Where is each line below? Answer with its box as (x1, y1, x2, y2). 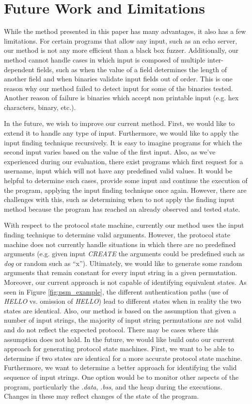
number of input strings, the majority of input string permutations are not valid (4, 315, 242, 325)
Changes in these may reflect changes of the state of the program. (4, 391, 199, 401)
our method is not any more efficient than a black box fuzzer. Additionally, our (4, 45, 239, 55)
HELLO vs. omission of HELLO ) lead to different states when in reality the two (4, 296, 241, 306)
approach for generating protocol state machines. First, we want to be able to (4, 343, 234, 354)
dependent (4, 64, 35, 74)
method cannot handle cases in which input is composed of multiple (4, 54, 205, 64)
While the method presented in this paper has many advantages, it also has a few (4, 26, 246, 36)
